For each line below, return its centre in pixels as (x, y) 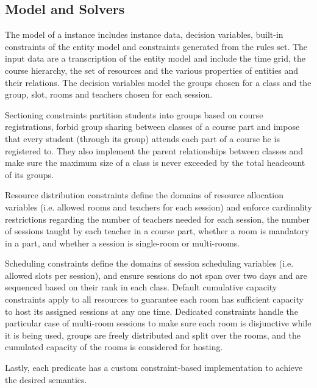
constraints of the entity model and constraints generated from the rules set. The (156, 46)
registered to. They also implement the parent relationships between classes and (154, 150)
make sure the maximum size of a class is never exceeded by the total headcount (155, 163)
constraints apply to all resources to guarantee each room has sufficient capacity (154, 299)
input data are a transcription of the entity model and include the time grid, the (155, 58)
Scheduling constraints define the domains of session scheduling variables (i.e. (149, 263)
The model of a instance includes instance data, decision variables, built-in (144, 34)
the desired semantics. (46, 379)
